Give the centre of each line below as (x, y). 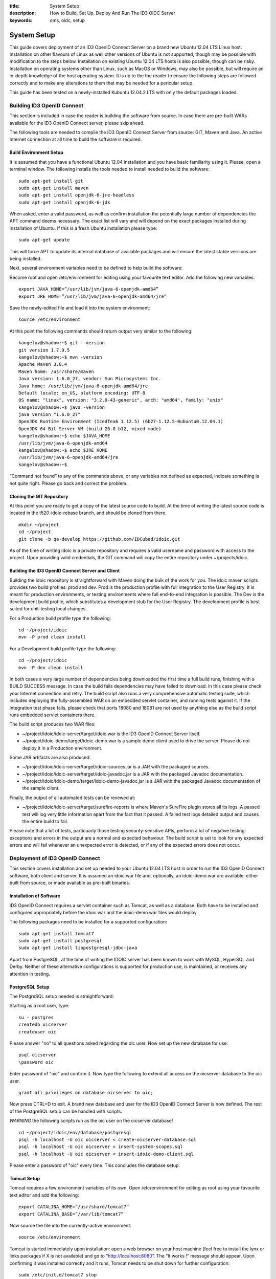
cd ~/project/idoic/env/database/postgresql (75, 1132)
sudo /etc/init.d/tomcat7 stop (58, 1275)
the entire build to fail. (45, 822)
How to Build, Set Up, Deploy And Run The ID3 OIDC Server (113, 13)
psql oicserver (38, 1055)
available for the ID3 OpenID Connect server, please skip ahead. (77, 123)
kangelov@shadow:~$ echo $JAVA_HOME (64, 436)
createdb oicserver (43, 1025)
